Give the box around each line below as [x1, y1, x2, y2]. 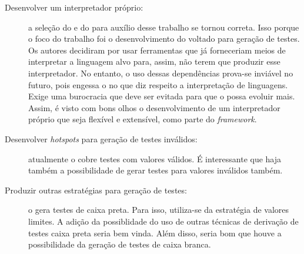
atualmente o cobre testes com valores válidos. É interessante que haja [28, 152, 282, 165]
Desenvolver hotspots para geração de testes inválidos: [5, 132, 198, 145]
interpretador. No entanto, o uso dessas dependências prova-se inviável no [28, 66, 293, 79]
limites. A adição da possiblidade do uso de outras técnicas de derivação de [28, 215, 299, 227]
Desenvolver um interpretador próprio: [5, 1, 143, 13]
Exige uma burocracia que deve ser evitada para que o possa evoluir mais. [28, 90, 295, 102]
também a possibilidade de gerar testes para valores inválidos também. [28, 164, 283, 176]
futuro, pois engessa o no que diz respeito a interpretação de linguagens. [28, 78, 288, 91]
